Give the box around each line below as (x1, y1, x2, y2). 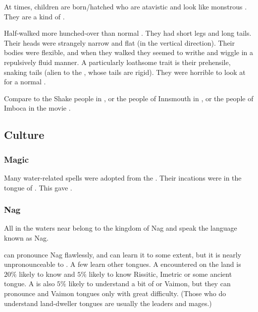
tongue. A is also (4, 278, 55, 289)
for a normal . (4, 76, 46, 87)
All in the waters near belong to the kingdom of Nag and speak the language (4, 223, 237, 233)
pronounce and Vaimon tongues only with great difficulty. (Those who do (4, 288, 226, 298)
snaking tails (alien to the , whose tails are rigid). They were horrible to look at (4, 66, 246, 77)
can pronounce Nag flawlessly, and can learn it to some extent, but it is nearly (4, 249, 242, 259)
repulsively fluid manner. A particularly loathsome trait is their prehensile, (4, 57, 231, 67)
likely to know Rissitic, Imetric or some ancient (89, 268, 232, 279)
